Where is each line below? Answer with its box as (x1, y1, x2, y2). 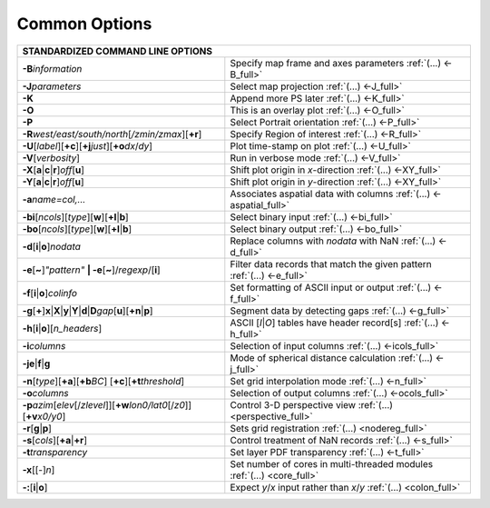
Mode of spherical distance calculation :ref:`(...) (230, 351, 434, 364)
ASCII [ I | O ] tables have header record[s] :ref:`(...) (230, 316, 439, 329)
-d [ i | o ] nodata (22, 240, 82, 253)
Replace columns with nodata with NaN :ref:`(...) (230, 234, 436, 247)
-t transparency (22, 445, 88, 458)
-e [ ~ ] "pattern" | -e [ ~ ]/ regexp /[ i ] (22, 264, 161, 276)
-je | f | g (22, 357, 51, 370)
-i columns (22, 339, 66, 352)
